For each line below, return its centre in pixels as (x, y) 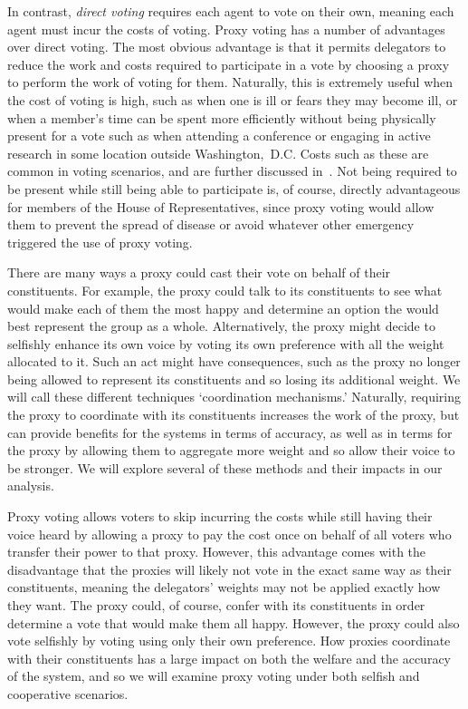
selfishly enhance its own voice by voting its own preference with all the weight (226, 343)
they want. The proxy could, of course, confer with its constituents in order (216, 605)
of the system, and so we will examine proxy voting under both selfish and (214, 676)
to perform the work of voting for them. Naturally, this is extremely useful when (230, 82)
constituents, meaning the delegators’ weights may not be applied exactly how (224, 587)
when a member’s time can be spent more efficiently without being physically (222, 117)
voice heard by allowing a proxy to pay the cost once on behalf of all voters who (229, 534)
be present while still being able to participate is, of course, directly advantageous (234, 188)
